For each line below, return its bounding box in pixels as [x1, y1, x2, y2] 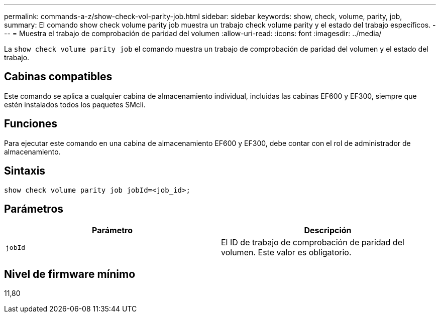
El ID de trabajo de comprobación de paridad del [221, 237, 404, 248]
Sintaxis [4, 165, 46, 178]
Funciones [4, 117, 58, 130]
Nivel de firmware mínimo [4, 267, 136, 280]
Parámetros [4, 202, 64, 215]
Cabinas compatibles [4, 70, 113, 83]
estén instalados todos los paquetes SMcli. [4, 100, 146, 109]
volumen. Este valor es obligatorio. [221, 247, 352, 258]
